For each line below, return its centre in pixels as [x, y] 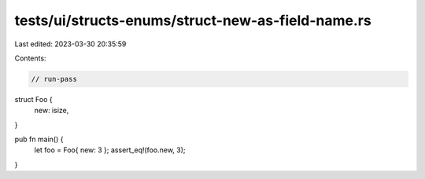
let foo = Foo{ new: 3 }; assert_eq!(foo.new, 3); [110, 150]
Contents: [30, 58]
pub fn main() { [39, 139]
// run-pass [54, 79]
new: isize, [52, 111]
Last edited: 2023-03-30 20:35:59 [70, 44]
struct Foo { [33, 99]
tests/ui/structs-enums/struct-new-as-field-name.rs [193, 20]
